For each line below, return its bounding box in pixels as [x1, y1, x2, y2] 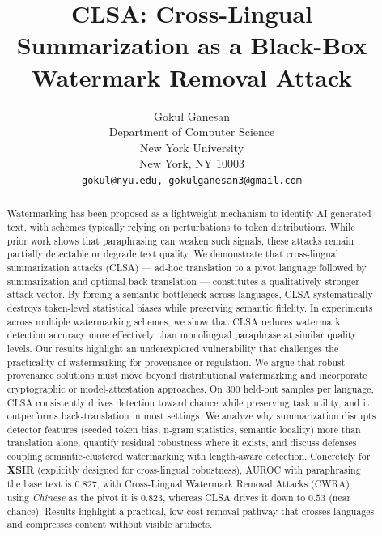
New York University [139, 138, 244, 155]
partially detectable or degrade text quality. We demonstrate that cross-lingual [6, 247, 339, 261]
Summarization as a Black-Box [16, 28, 367, 62]
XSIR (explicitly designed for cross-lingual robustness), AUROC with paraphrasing [6, 462, 361, 477]
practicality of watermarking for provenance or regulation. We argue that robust [6, 355, 346, 368]
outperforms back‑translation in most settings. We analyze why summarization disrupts [6, 409, 376, 423]
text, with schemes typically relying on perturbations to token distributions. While [6, 219, 355, 233]
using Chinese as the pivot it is [6, 491, 138, 504]
